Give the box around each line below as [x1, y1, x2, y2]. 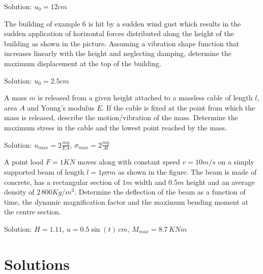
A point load [4, 156, 44, 167]
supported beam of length [4, 166, 84, 177]
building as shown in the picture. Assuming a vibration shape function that [4, 38, 240, 48]
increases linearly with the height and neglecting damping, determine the [4, 48, 231, 59]
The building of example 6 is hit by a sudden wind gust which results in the [4, 18, 241, 29]
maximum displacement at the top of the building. [4, 58, 161, 68]
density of [4, 186, 35, 197]
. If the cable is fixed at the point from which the [102, 102, 255, 113]
